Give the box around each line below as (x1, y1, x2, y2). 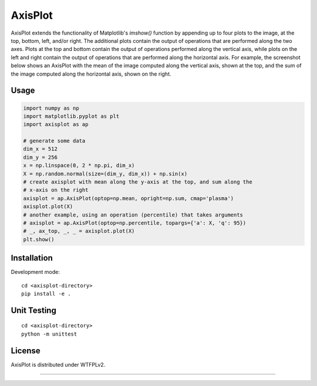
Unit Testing (11, 305, 57, 315)
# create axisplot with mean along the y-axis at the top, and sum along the (23, 179, 252, 185)
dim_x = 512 (23, 145, 58, 153)
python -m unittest (21, 330, 77, 337)
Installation (11, 253, 53, 263)
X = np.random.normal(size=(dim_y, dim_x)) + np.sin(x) (23, 170, 188, 177)
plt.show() (23, 236, 55, 243)
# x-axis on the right (23, 187, 89, 194)
